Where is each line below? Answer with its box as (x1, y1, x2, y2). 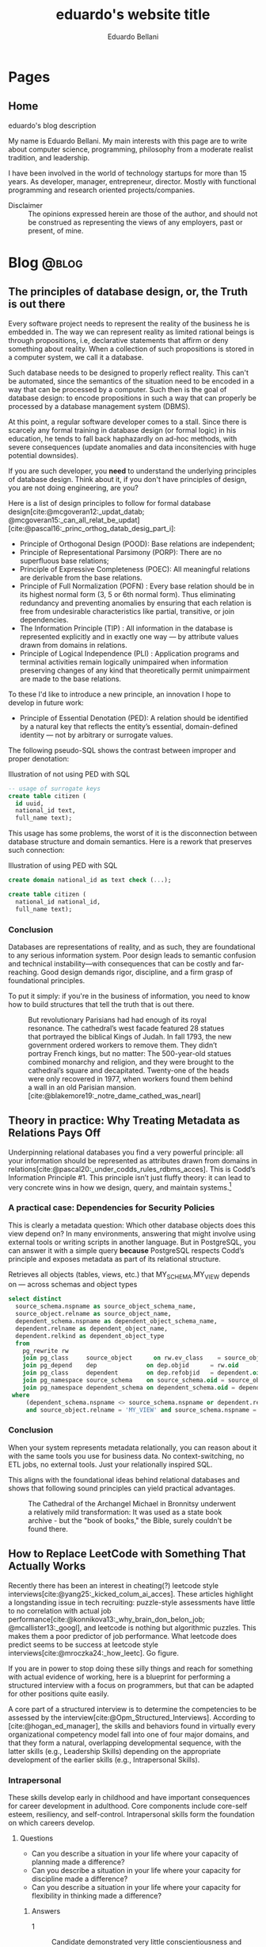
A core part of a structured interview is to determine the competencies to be (8, 1704, 257, 1714)
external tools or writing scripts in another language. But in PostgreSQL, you (8, 1237, 256, 1247)
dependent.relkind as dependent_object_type (15, 1332, 165, 1340)
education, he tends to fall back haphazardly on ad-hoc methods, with (8, 434, 237, 443)
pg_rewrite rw (22, 1347, 69, 1355)
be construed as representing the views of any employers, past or (28, 217, 243, 227)
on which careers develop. (8, 1818, 95, 1827)
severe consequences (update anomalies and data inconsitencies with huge (8, 442, 256, 452)
